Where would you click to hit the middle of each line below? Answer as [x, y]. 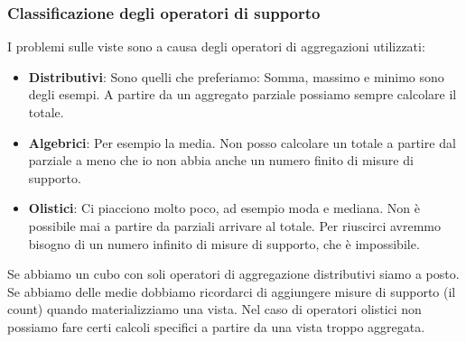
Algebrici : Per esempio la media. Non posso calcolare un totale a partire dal [242, 142]
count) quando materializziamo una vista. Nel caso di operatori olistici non [214, 309]
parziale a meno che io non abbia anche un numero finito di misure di [221, 160]
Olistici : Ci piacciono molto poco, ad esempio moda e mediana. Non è [224, 208]
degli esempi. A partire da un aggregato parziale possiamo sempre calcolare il [242, 94]
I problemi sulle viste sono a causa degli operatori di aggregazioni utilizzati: [216, 46]
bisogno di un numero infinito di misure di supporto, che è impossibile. [224, 243]
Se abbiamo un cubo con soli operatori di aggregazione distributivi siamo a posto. [233, 274]
